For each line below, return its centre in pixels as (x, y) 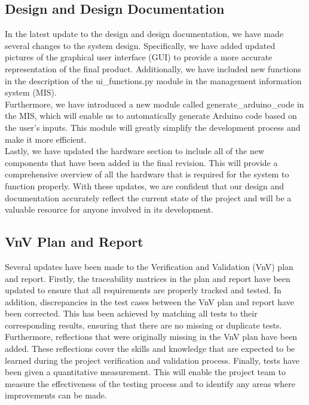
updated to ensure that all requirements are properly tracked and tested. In (143, 290)
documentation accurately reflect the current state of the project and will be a (148, 197)
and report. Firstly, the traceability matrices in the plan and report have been (148, 278)
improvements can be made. (56, 395)
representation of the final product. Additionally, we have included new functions (153, 68)
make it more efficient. (46, 139)
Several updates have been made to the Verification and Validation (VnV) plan (149, 266)
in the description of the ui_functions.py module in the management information (153, 80)
